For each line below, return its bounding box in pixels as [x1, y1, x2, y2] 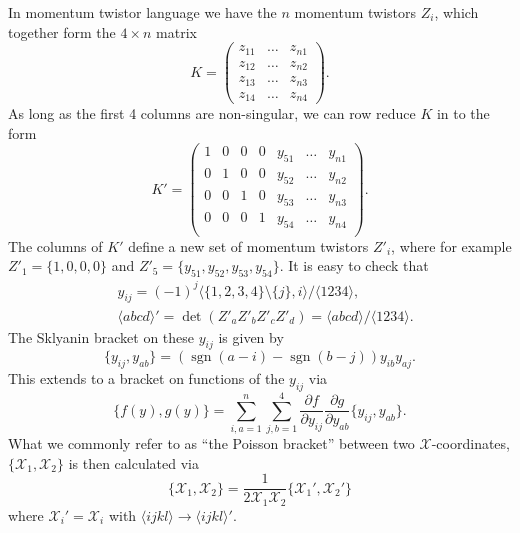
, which [434, 2, 479, 22]
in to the [436, 103, 490, 124]
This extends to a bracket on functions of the [8, 368, 285, 389]
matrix [156, 21, 197, 42]
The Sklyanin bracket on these [8, 326, 195, 347]
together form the [8, 21, 116, 42]
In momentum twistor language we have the [8, 2, 277, 22]
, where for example [391, 235, 512, 256]
